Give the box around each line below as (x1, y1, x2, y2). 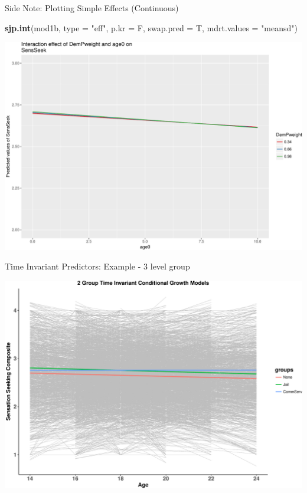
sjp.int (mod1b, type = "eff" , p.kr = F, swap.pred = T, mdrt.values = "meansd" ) (5, 21, 298, 34)
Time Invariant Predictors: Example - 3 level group (5, 260, 190, 272)
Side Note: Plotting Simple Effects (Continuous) (5, 2, 179, 14)
